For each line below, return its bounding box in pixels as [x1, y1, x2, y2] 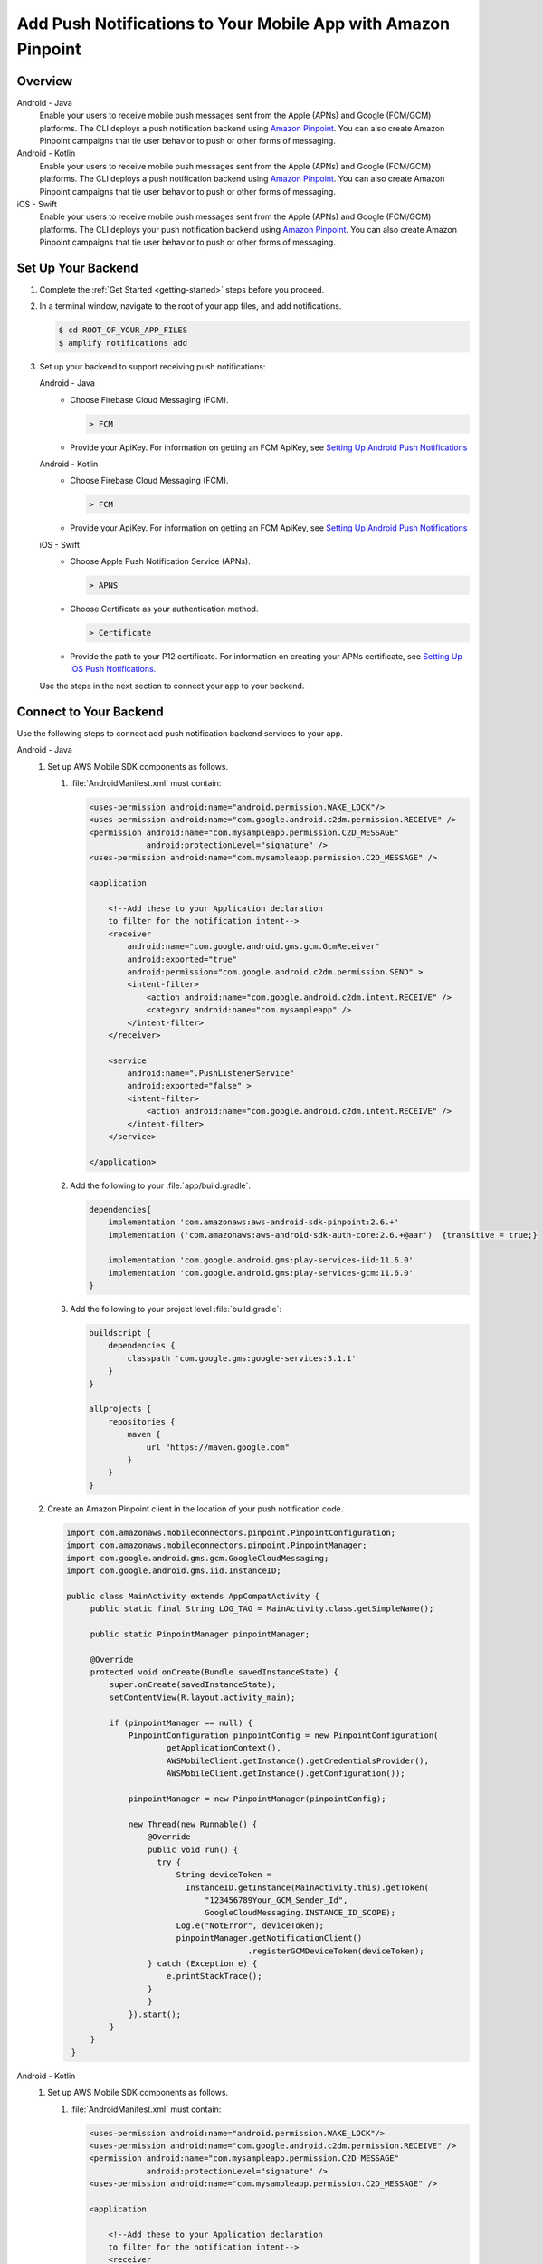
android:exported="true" [127, 954, 237, 964]
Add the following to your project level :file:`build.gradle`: [70, 1304, 282, 1315]
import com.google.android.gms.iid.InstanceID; [66, 1565, 281, 1576]
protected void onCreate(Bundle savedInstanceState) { [90, 1667, 339, 1677]
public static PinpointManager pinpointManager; [90, 1628, 310, 1639]
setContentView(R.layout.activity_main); [109, 1692, 296, 1703]
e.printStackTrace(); [166, 1971, 262, 1981]
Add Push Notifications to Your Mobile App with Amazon [16, 14, 451, 34]
